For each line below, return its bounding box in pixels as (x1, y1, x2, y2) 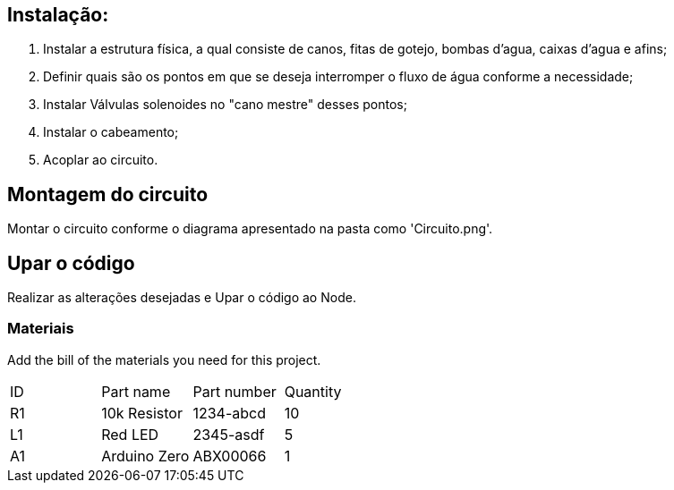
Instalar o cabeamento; (43, 124, 179, 140)
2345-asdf (192, 425, 265, 444)
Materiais (7, 319, 74, 338)
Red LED (101, 425, 159, 444)
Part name (101, 382, 171, 401)
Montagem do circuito (7, 182, 209, 206)
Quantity (284, 382, 342, 401)
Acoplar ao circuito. (43, 152, 158, 168)
